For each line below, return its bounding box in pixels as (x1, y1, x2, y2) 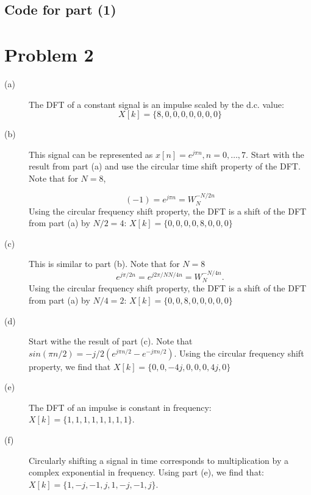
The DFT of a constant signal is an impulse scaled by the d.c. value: (29, 98, 284, 110)
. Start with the (246, 148, 304, 160)
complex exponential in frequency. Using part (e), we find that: (29, 466, 264, 479)
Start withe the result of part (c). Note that (29, 335, 193, 347)
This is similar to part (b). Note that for (29, 257, 180, 270)
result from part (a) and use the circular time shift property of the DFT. (29, 160, 301, 173)
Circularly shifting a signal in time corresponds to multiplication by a (29, 454, 288, 466)
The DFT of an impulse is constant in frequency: (29, 401, 212, 413)
